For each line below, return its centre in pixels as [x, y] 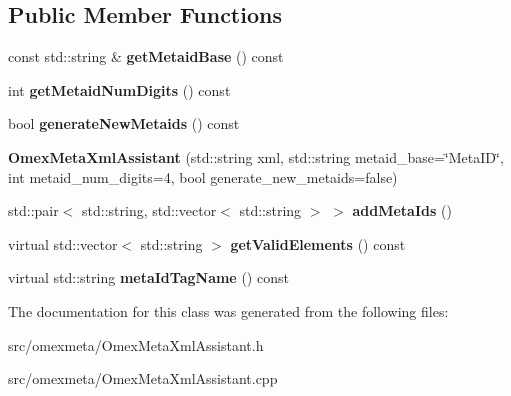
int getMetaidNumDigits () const [119, 89]
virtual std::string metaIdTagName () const [148, 277]
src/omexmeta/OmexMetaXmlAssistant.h [136, 344]
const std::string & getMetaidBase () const [146, 56]
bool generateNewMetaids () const [124, 123]
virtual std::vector [63, 243]
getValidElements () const [318, 243]
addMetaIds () [402, 210]
